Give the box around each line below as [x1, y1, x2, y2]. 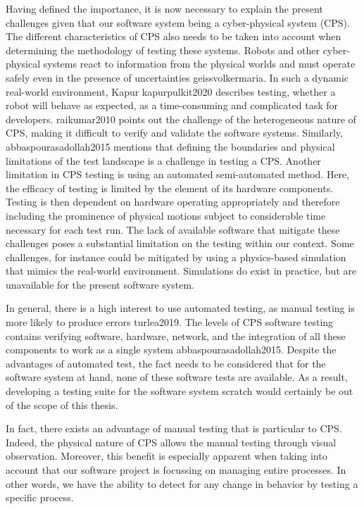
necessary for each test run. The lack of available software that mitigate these [6, 222, 340, 237]
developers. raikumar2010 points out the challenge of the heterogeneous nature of [6, 111, 356, 126]
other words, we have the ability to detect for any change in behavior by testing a [6, 476, 358, 491]
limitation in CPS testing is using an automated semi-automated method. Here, [6, 167, 350, 182]
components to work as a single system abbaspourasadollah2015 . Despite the [6, 342, 337, 357]
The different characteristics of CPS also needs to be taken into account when [6, 29, 341, 44]
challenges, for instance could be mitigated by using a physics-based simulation [6, 249, 346, 264]
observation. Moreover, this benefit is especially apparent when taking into [6, 448, 327, 463]
